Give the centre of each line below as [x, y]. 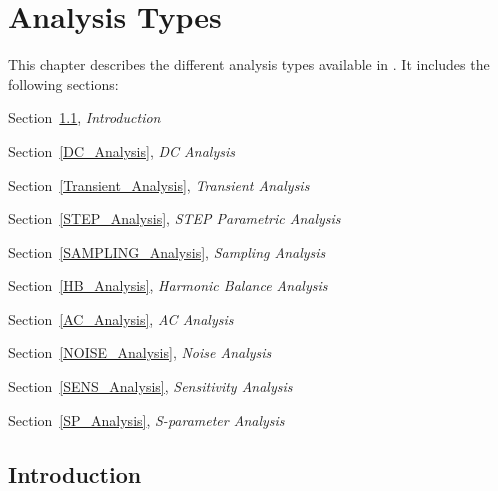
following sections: [63, 83]
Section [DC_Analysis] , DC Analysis [121, 150]
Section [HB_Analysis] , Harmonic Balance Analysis [168, 285]
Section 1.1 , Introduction [84, 117]
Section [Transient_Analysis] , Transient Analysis [159, 184]
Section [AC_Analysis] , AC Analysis [121, 318]
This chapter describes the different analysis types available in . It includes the [249, 64]
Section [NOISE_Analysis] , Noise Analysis [140, 352]
